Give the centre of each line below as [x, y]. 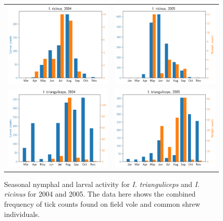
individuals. [22, 214]
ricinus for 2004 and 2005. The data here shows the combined [100, 194]
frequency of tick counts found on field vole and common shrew [102, 204]
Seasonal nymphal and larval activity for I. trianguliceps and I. [102, 184]
